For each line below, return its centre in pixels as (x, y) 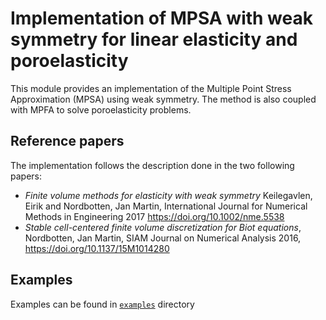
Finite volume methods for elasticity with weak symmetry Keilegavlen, (168, 195)
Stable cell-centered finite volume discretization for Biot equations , (163, 227)
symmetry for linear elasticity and (154, 39)
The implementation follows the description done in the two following (152, 165)
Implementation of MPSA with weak (161, 18)
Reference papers (67, 141)
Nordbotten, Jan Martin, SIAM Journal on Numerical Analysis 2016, (163, 238)
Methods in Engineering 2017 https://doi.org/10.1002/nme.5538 (154, 216)
